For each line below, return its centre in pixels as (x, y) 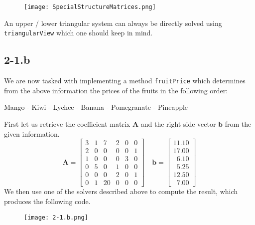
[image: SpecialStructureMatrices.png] (90, 7)
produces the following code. (47, 201)
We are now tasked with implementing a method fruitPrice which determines (125, 81)
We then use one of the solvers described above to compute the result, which (121, 191)
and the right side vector (178, 123)
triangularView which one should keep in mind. (78, 33)
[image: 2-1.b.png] (56, 217)
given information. (32, 133)
